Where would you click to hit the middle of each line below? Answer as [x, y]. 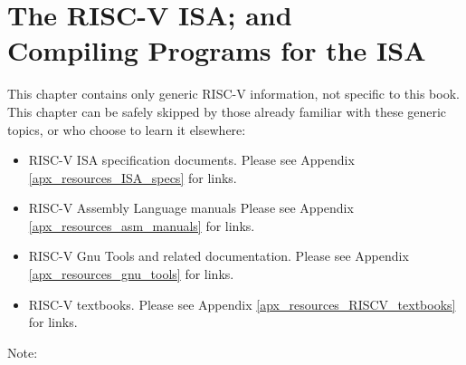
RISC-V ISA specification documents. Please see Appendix [191, 160]
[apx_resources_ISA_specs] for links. [133, 177]
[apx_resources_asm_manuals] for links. [142, 225]
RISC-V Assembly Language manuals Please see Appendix [191, 208]
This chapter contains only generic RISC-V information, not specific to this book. [233, 94]
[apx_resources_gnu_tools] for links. [131, 274]
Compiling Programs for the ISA [217, 50]
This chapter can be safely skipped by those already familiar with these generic [227, 111]
